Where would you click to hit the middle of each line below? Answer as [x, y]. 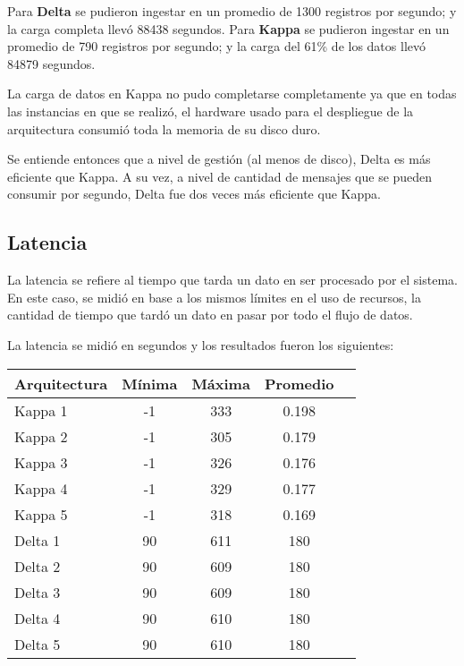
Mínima [150, 383]
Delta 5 [38, 644]
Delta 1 [38, 540]
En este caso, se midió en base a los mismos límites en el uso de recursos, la [214, 297]
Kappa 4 [41, 488]
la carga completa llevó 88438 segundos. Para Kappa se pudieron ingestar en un [228, 28]
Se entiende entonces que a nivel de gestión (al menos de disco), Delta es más [219, 159]
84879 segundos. [51, 63]
